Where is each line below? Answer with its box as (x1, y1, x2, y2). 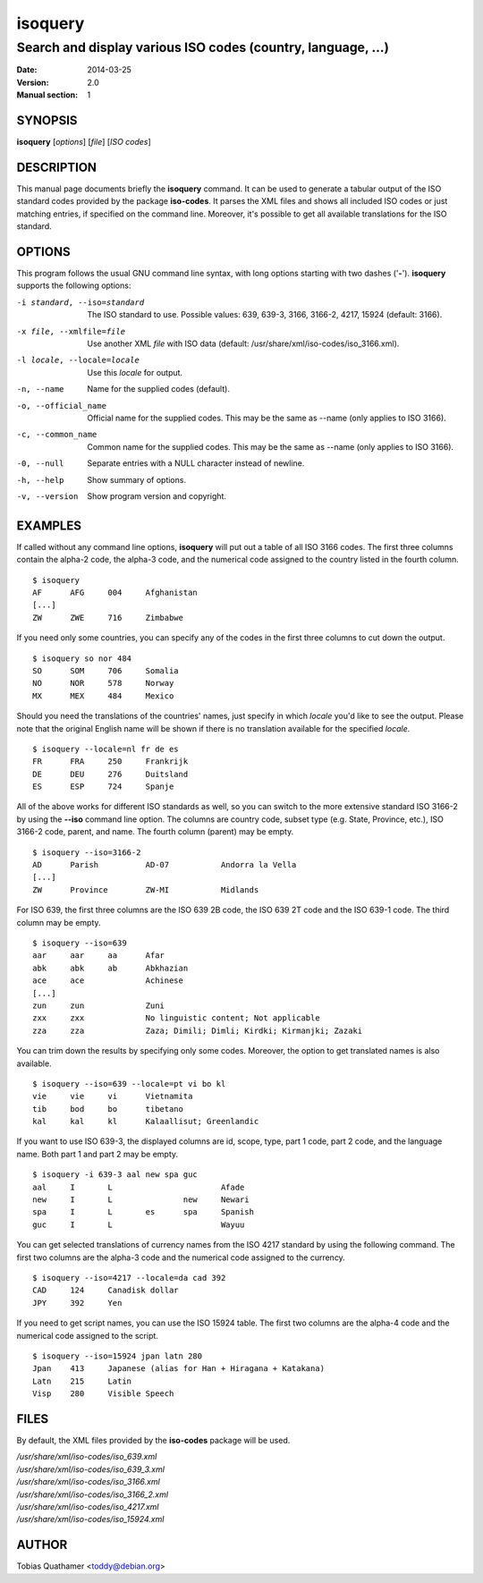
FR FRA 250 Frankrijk (32, 757, 189, 766)
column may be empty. (16, 917, 102, 927)
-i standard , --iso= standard (16, 297, 145, 308)
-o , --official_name (16, 401, 107, 411)
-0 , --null (16, 459, 64, 469)
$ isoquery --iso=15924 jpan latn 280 (32, 1350, 203, 1361)
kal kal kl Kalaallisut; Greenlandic (32, 1116, 259, 1127)
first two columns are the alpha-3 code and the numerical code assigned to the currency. (16, 1252, 346, 1263)
